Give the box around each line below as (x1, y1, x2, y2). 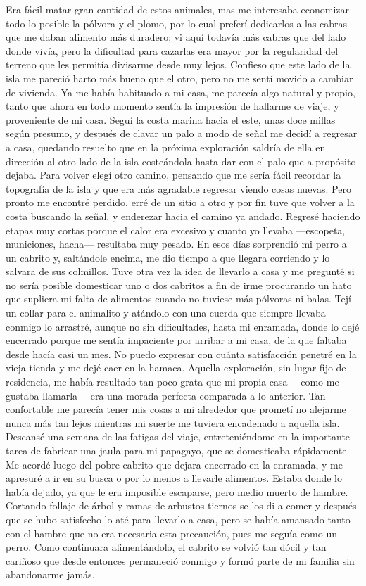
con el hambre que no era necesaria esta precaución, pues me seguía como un (6, 526, 337, 540)
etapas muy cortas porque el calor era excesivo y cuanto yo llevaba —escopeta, (6, 222, 346, 237)
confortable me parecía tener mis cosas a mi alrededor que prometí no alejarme (6, 402, 346, 416)
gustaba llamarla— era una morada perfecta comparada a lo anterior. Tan (6, 388, 326, 402)
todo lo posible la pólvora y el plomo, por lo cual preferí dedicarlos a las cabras (6, 15, 348, 30)
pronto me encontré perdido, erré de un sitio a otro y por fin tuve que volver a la (6, 195, 355, 210)
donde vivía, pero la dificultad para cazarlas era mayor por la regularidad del (6, 43, 339, 58)
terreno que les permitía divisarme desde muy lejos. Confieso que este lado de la (6, 57, 351, 72)
